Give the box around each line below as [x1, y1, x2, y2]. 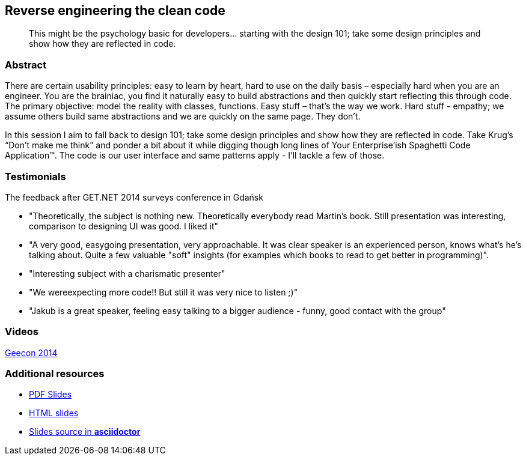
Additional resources [5, 368, 105, 380]
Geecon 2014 [5, 347, 58, 358]
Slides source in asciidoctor [29, 426, 141, 437]
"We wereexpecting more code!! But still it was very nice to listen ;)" [29, 286, 298, 297]
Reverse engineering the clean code [5, 3, 225, 18]
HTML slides [29, 408, 79, 419]
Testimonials [5, 170, 66, 183]
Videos [5, 325, 38, 338]
